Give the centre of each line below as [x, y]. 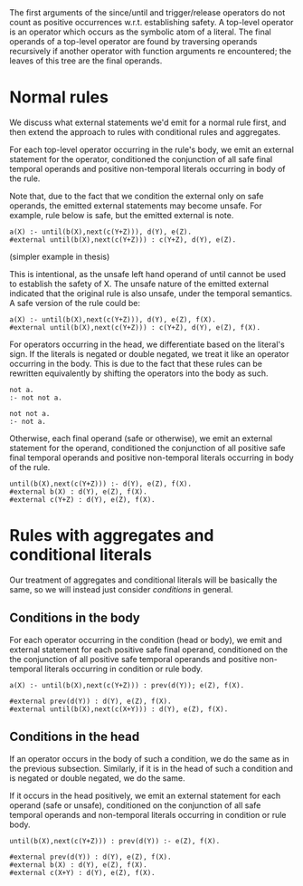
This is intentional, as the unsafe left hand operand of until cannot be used [148, 274]
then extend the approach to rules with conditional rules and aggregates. [145, 131]
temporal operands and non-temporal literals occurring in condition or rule [148, 814]
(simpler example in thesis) [60, 256]
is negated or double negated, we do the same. [97, 778]
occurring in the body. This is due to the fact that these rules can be [136, 363]
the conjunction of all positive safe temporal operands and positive [133, 659]
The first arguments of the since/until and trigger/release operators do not [147, 13]
